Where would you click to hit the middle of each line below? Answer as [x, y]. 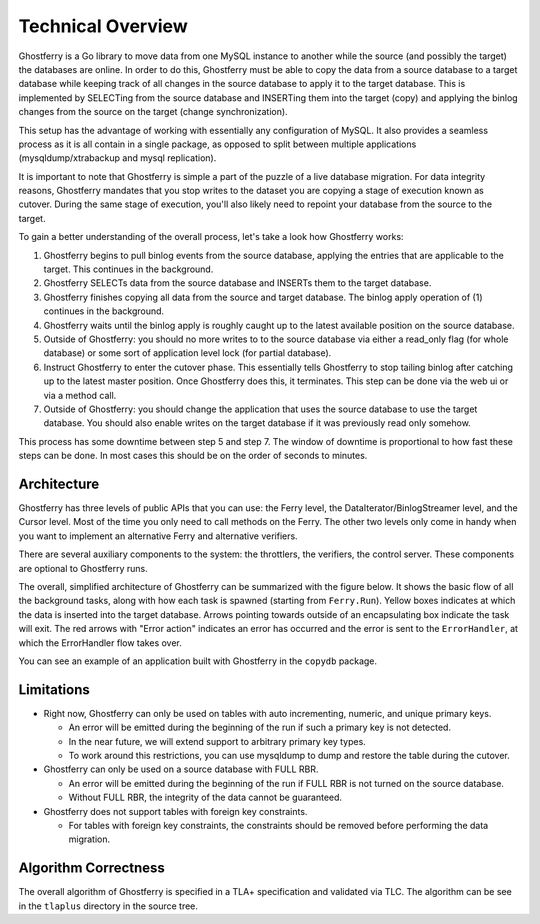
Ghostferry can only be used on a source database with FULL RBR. [181, 769]
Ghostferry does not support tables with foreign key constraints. [175, 811]
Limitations [54, 689]
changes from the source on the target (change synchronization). [153, 112]
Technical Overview [103, 26]
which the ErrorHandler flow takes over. [100, 642]
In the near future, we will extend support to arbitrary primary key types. [217, 741]
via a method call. [80, 395]
